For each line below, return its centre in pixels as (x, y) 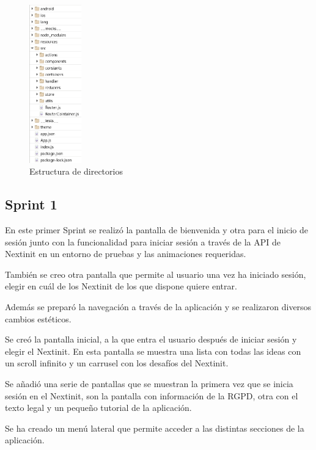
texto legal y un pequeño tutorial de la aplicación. (98, 408)
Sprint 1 (31, 204)
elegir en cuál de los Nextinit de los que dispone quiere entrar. (121, 286)
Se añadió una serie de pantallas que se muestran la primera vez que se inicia (149, 384)
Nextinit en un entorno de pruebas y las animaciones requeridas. (126, 254)
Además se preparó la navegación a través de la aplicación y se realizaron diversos (158, 307)
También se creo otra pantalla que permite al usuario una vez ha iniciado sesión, (156, 274)
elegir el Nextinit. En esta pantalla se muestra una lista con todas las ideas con (153, 351)
